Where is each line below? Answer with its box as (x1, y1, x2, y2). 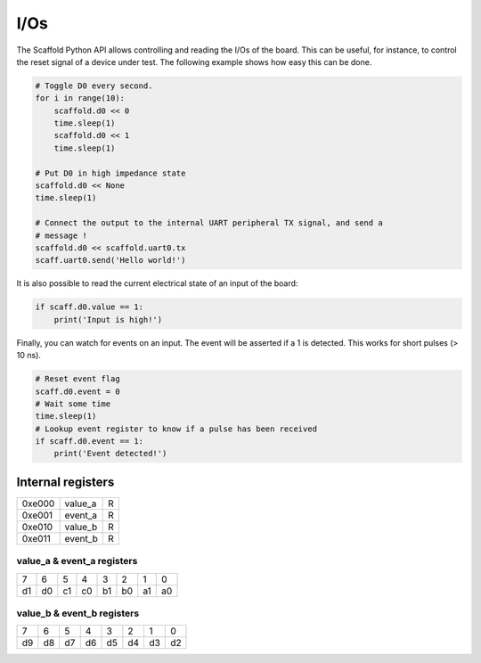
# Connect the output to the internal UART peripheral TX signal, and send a (35, 218, 383, 228)
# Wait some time (35, 398, 111, 409)
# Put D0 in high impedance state (35, 168, 186, 178)
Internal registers (16, 474, 115, 489)
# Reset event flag (35, 374, 120, 384)
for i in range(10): (35, 94, 125, 103)
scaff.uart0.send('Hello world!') (35, 255, 186, 266)
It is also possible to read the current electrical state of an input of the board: (16, 278, 298, 289)
